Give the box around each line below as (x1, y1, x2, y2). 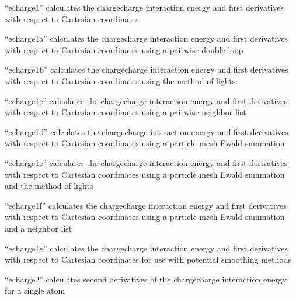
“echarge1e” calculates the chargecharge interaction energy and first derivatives (5, 156, 288, 168)
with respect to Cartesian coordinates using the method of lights (5, 74, 236, 87)
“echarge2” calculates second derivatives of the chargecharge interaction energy (5, 273, 287, 285)
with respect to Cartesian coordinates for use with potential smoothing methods (5, 253, 292, 265)
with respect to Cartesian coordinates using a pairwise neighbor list (5, 106, 246, 118)
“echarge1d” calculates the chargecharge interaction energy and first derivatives (5, 125, 288, 137)
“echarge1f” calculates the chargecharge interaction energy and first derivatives (5, 199, 287, 211)
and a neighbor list (5, 222, 72, 234)
